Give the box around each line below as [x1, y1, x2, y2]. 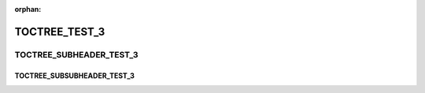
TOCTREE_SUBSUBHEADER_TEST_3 [14, 71, 135, 80]
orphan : [14, 5, 42, 13]
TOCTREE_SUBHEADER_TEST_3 [14, 49, 139, 60]
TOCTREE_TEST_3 [14, 24, 105, 39]
